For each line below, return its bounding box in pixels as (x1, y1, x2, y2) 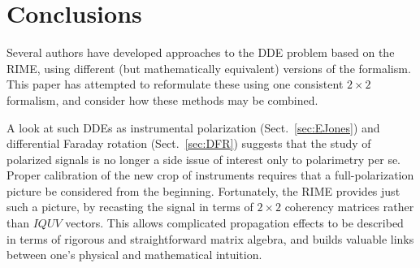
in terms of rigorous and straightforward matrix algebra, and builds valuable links (6, 230, 414, 247)
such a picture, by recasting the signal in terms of (6, 198, 253, 215)
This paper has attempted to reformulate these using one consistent (6, 76, 344, 93)
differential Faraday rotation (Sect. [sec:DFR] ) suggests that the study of (6, 135, 371, 152)
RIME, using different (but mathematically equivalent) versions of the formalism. (6, 59, 411, 76)
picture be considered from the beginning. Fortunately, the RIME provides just (6, 182, 401, 199)
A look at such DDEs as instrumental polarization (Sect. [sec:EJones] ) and (6, 119, 380, 136)
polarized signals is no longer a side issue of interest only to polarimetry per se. (6, 150, 401, 167)
